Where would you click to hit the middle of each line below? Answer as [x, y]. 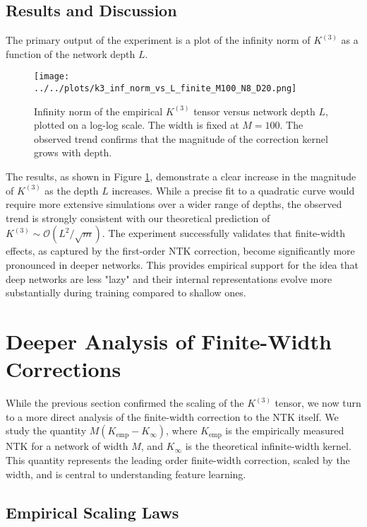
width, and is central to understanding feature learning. [126, 474]
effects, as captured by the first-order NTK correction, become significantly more [180, 251]
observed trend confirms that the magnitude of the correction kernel [181, 138]
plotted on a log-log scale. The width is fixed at [137, 125]
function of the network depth [71, 53]
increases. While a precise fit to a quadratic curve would [233, 190]
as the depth [72, 190]
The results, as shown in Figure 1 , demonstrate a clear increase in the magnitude [181, 176]
